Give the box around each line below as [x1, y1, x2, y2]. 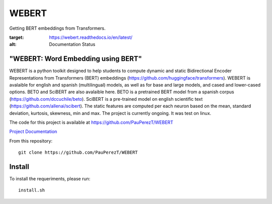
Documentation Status [49, 41, 96, 47]
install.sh [18, 187, 45, 193]
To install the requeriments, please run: [9, 176, 91, 182]
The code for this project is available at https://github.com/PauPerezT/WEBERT [9, 119, 174, 125]
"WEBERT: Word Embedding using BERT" [9, 54, 142, 63]
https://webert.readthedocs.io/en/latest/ [49, 34, 133, 40]
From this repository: [9, 138, 53, 144]
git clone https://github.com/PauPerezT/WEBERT [18, 150, 138, 156]
